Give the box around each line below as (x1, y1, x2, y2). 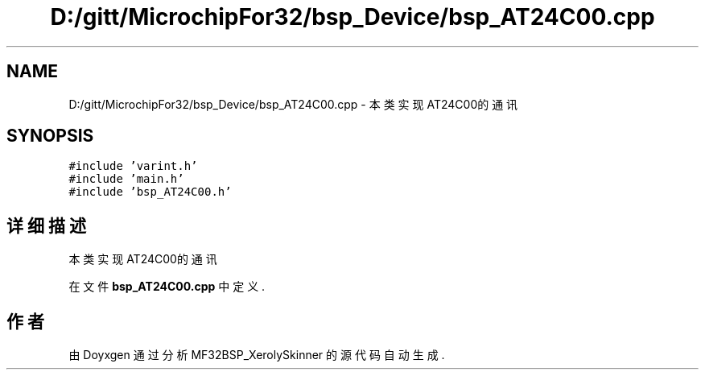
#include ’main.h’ (68, 172, 184, 186)
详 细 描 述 (6, 215, 86, 236)
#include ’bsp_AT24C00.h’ (68, 185, 232, 199)
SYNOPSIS (6, 126, 94, 147)
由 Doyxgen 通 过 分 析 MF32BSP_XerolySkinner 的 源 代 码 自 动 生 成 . (68, 348, 445, 362)
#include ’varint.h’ (68, 159, 198, 173)
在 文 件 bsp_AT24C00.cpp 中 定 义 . (68, 279, 266, 294)
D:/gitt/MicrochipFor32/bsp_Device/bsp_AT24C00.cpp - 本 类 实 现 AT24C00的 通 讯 (68, 97, 518, 111)
